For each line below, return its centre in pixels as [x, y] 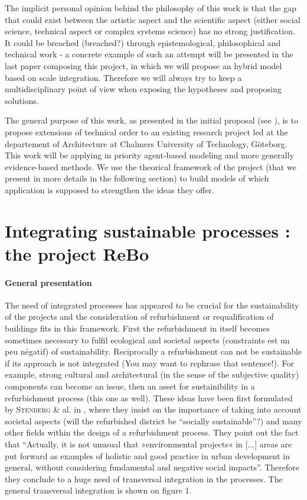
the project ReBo [77, 253]
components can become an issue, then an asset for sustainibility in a [130, 386]
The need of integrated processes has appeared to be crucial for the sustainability [152, 305]
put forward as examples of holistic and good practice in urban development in [148, 455]
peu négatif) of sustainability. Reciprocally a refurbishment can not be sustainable [153, 351]
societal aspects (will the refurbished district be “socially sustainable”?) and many [153, 421]
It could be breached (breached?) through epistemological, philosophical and [143, 42]
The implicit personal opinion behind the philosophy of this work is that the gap [151, 8]
